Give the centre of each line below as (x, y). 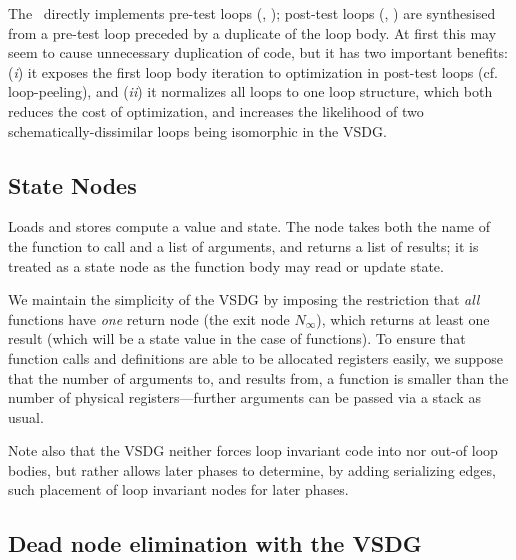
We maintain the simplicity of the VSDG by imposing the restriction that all (244, 299)
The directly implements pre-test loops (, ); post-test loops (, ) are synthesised (252, 13)
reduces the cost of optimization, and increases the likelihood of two (216, 110)
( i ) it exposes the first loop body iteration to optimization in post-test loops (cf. (253, 71)
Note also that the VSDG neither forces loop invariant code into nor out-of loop (253, 450)
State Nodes (72, 184)
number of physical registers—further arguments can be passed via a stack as (244, 397)
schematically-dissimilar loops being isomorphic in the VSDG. (197, 130)
